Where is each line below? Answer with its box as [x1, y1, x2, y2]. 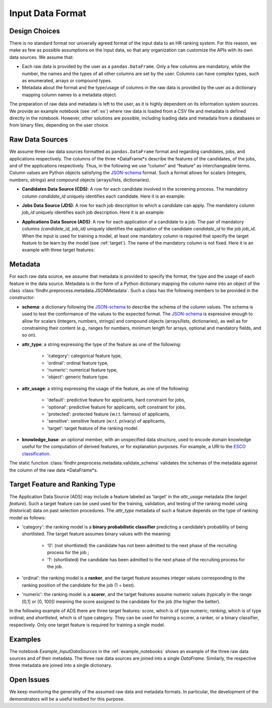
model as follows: [9, 514, 46, 520]
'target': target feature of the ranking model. [47, 425, 139, 431]
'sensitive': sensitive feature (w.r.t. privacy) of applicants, [47, 418, 166, 424]
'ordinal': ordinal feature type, [47, 360, 109, 366]
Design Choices [9, 27, 60, 35]
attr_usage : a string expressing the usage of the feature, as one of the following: [22, 385, 189, 391]
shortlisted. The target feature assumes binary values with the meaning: [22, 531, 171, 537]
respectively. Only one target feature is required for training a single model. [9, 622, 166, 628]
